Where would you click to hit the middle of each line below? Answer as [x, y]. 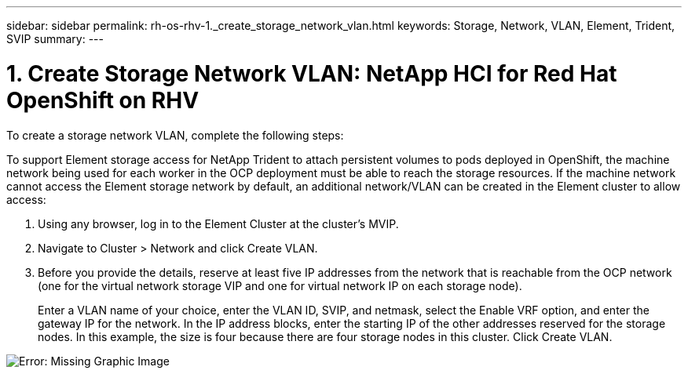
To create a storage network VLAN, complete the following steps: [175, 135]
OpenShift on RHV [103, 100]
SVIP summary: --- [55, 39]
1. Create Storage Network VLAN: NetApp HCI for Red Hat [312, 73]
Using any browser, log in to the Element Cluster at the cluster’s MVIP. [218, 223]
